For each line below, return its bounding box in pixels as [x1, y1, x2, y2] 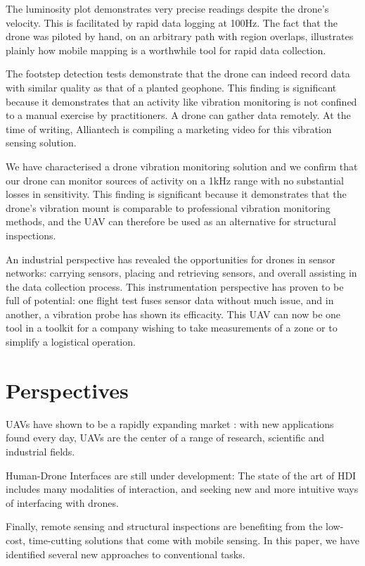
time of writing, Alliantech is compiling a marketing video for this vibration [6, 121, 332, 136]
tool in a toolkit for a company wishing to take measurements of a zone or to [6, 320, 338, 335]
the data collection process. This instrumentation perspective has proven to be [6, 279, 344, 294]
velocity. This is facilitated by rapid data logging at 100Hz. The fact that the [6, 15, 338, 30]
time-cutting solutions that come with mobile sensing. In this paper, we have [28, 532, 359, 547]
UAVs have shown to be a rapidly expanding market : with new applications [6, 416, 334, 431]
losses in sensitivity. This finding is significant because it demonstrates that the [6, 187, 347, 201]
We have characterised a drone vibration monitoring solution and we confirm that [6, 158, 358, 173]
